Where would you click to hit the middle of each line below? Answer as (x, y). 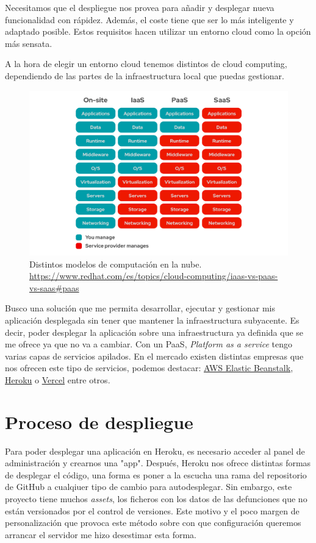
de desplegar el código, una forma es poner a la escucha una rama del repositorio (156, 474)
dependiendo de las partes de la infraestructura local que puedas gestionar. (145, 75)
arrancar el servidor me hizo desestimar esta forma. (101, 534)
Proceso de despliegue (99, 421)
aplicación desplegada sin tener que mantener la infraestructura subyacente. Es (152, 320)
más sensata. (29, 43)
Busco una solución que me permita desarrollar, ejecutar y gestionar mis (140, 308)
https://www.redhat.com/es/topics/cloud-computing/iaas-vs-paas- (154, 276)
